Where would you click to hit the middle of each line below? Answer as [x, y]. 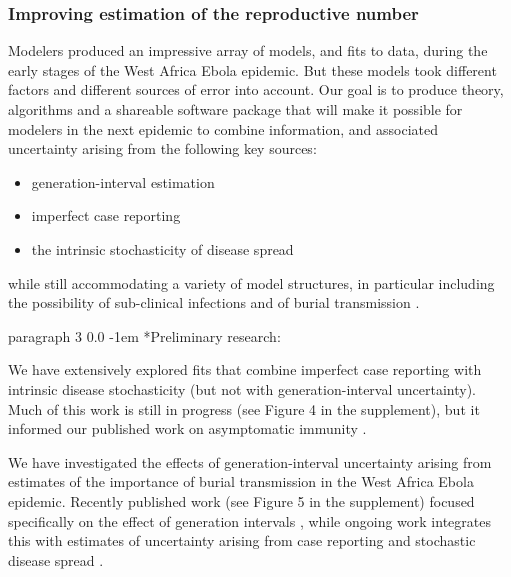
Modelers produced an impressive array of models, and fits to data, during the [248, 50]
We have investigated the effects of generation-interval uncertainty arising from [250, 461]
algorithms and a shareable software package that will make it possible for [235, 109]
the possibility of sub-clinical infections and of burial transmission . [214, 302]
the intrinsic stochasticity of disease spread [162, 248]
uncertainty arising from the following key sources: [162, 148]
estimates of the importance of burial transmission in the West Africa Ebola [241, 481]
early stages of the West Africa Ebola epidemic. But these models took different [252, 69]
